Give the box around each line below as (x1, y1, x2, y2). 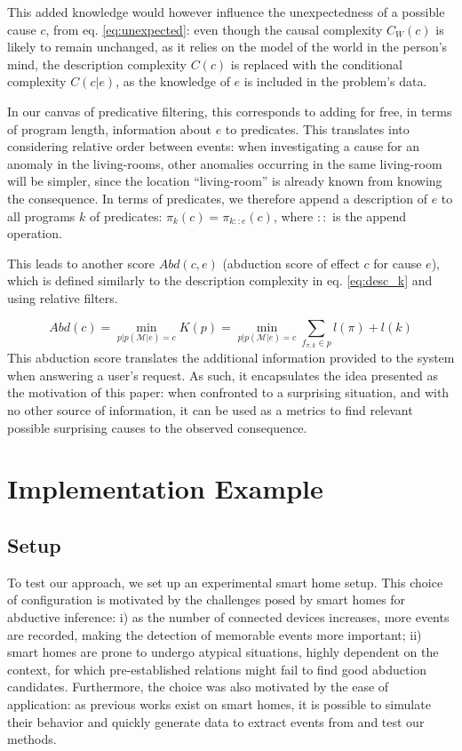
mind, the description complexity (7, 54, 187, 73)
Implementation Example (7, 470, 323, 507)
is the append (332, 206, 406, 225)
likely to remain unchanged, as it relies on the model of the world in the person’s (7, 37, 448, 56)
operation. (7, 224, 62, 243)
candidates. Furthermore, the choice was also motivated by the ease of (7, 677, 389, 696)
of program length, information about (7, 119, 212, 138)
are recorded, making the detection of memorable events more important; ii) (7, 625, 422, 643)
